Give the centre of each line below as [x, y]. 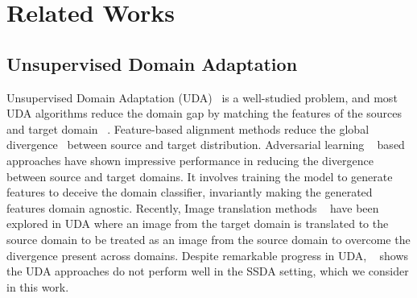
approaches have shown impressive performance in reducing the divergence [190, 160]
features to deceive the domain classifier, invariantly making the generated [190, 192]
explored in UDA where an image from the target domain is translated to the [198, 223]
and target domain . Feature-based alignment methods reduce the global [188, 128]
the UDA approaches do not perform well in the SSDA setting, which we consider [208, 271]
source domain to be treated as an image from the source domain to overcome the [208, 239]
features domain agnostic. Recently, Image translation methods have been [193, 207]
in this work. [38, 286]
